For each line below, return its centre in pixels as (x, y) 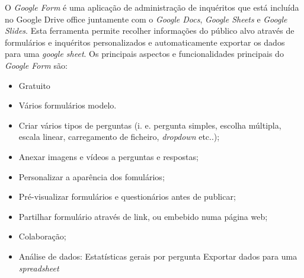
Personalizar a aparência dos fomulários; (92, 176)
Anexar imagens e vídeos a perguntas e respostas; (108, 156)
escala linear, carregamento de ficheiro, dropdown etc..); (119, 137)
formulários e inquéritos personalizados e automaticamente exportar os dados (145, 42)
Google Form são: (36, 65)
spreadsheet (39, 268)
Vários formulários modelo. (68, 105)
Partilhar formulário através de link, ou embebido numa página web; (143, 216)
